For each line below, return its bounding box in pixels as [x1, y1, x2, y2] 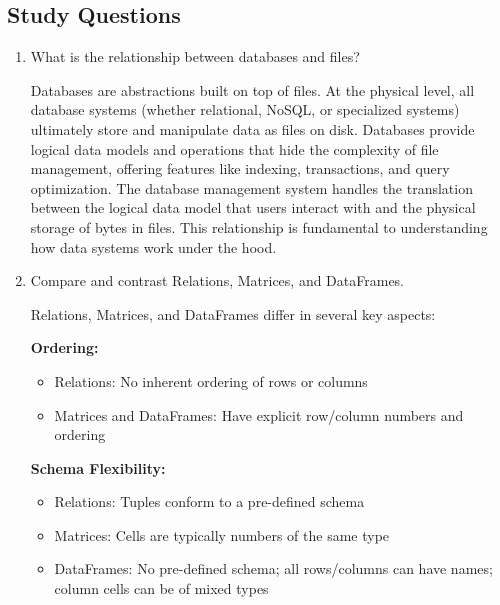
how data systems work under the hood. [30, 236, 277, 257]
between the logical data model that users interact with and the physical [30, 197, 476, 218]
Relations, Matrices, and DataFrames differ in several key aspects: [30, 303, 436, 324]
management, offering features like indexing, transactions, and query [30, 158, 450, 179]
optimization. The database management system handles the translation [30, 177, 473, 198]
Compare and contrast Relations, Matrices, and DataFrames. [30, 270, 405, 291]
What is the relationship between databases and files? [30, 46, 360, 67]
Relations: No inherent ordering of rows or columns [54, 370, 368, 391]
